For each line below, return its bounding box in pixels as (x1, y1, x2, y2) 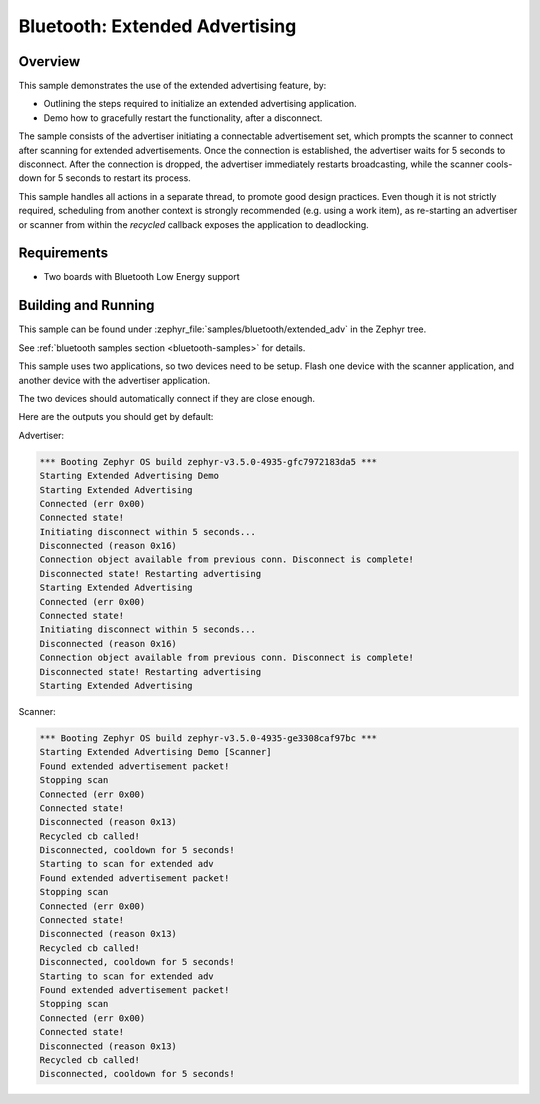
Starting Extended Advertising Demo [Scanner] (39, 746, 272, 758)
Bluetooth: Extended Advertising (18, 15, 297, 37)
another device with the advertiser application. (18, 374, 211, 386)
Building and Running (18, 297, 155, 314)
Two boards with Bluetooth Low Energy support (43, 271, 240, 283)
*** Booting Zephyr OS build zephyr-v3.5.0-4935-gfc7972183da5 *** (39, 456, 378, 467)
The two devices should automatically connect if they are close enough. (18, 392, 315, 404)
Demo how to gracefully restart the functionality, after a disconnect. (43, 111, 323, 124)
